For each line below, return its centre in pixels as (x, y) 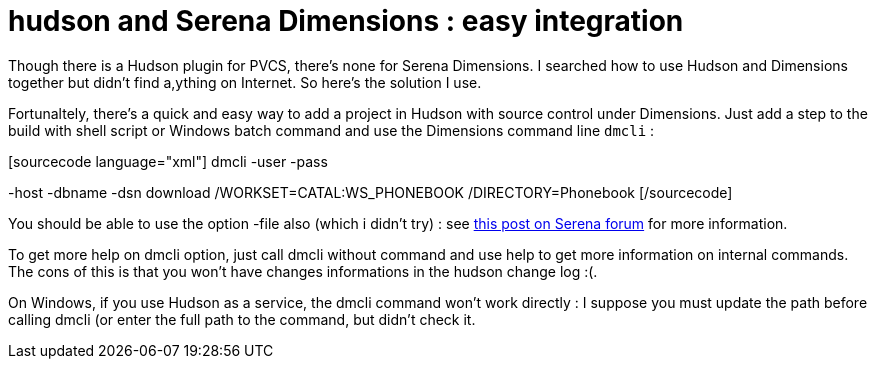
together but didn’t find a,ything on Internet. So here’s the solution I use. (245, 82)
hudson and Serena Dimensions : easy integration (346, 21)
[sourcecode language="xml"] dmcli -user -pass (168, 161)
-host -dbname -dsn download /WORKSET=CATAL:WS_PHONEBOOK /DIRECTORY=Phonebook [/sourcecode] (370, 192)
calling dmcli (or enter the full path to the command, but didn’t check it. (242, 319)
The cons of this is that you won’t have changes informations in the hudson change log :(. (303, 271)
